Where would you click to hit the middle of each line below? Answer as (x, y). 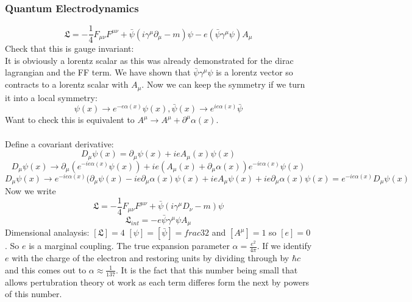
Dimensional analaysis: (47, 232)
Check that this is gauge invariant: (69, 48)
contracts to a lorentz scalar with (67, 84)
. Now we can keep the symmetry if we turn (223, 84)
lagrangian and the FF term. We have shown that (98, 72)
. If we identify (284, 246)
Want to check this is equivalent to (70, 120)
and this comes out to (46, 269)
